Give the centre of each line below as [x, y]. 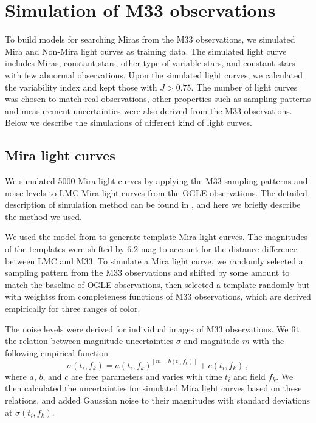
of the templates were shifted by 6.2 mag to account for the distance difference [151, 249]
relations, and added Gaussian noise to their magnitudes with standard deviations [158, 400]
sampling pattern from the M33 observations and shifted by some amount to [147, 273]
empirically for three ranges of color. [73, 308]
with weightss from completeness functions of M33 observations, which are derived [158, 296]
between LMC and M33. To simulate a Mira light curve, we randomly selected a [154, 260]
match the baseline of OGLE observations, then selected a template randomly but [157, 284]
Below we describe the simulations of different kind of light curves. [129, 122]
